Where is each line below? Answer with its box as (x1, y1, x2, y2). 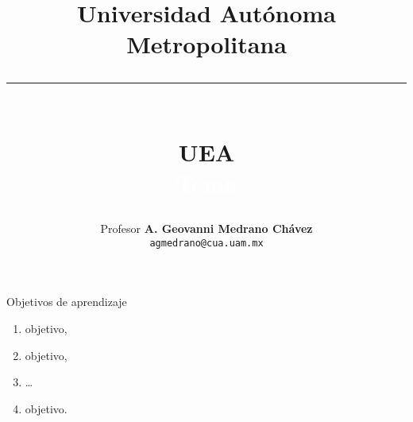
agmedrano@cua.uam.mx (149, 237, 264, 249)
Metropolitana (126, 28, 287, 60)
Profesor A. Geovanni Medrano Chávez (100, 220, 313, 237)
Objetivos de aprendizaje (6, 293, 127, 310)
